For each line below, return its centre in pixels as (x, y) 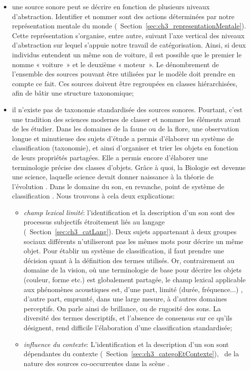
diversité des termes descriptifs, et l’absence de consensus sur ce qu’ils (128, 318)
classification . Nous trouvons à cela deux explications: (93, 196)
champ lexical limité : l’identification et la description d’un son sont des (129, 212)
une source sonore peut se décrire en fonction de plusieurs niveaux (111, 6)
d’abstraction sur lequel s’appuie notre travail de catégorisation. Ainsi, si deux (129, 45)
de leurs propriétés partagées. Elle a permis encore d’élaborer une (110, 157)
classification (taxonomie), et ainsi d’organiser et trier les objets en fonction (125, 148)
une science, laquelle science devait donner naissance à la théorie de (113, 177)
